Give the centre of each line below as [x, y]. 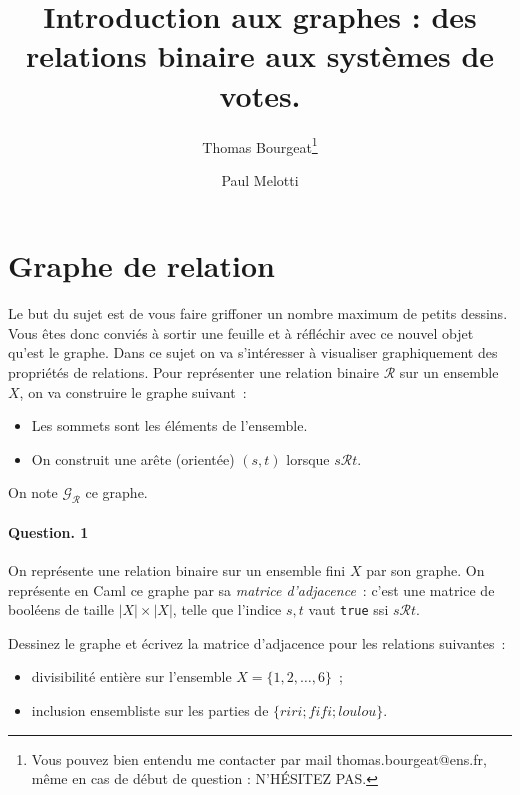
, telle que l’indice [227, 609]
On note [33, 492]
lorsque [308, 458]
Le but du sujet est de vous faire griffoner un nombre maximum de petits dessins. [258, 313]
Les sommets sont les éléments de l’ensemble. [169, 425]
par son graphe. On [425, 570]
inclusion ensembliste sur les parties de [150, 710]
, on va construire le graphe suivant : [133, 391]
